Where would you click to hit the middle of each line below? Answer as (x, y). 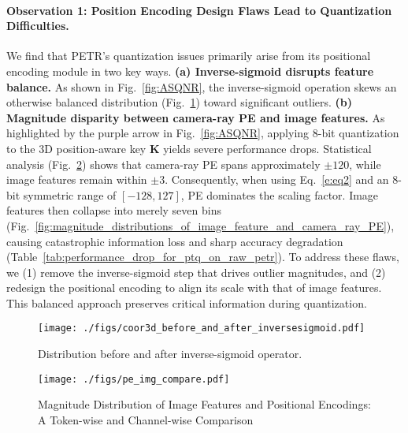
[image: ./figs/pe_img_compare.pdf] (134, 379)
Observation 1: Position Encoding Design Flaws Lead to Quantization (199, 10)
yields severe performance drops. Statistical (267, 148)
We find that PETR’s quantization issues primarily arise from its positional (189, 56)
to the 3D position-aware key (76, 148)
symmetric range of (70, 194)
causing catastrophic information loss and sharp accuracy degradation (175, 241)
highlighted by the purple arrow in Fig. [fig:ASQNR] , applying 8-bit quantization (203, 133)
